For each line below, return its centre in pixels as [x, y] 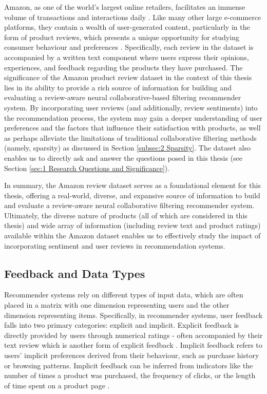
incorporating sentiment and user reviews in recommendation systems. [115, 245]
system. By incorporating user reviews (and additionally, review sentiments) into [131, 107]
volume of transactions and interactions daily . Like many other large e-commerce [133, 17]
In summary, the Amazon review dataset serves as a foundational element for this [132, 185]
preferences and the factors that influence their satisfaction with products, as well [132, 128]
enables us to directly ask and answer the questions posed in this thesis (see [123, 157]
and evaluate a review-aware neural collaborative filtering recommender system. [129, 205]
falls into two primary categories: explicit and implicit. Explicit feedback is [122, 325]
